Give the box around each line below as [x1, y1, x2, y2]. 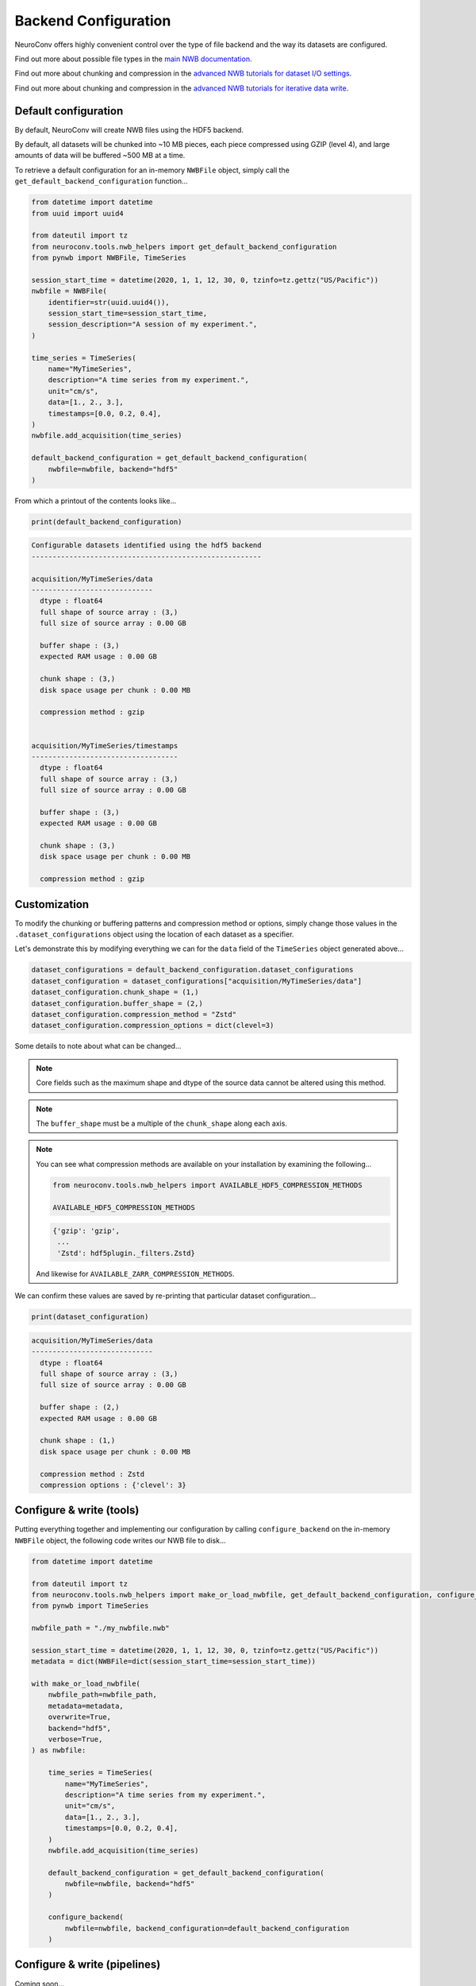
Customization [14, 898, 90, 911]
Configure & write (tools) [14, 1504, 140, 1517]
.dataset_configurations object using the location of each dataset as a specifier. [14, 929, 294, 939]
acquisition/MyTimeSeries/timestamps [31, 741, 178, 750]
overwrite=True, [48, 1713, 111, 1721]
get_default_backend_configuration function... [14, 176, 188, 186]
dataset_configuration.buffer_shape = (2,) [31, 999, 204, 1008]
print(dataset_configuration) [31, 1312, 149, 1322]
